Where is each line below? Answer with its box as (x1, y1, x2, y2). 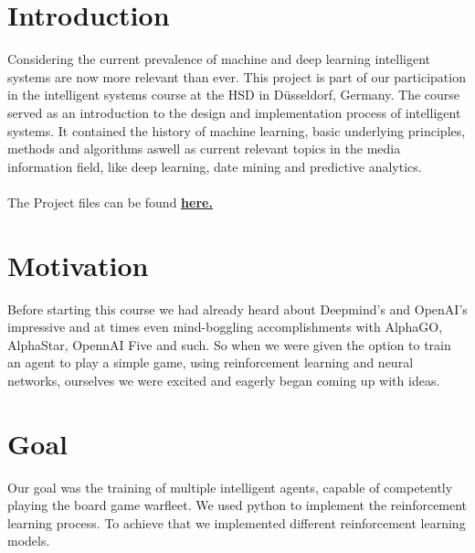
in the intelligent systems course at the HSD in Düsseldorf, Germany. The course (7, 85, 460, 104)
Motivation (7, 246, 149, 283)
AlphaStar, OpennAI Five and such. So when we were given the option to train (7, 335, 451, 354)
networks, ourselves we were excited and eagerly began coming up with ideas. (7, 370, 440, 389)
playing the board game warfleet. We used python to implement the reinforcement (7, 495, 468, 515)
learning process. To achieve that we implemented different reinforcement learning (7, 513, 466, 532)
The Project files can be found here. (7, 192, 213, 211)
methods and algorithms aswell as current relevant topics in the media (7, 139, 401, 158)
